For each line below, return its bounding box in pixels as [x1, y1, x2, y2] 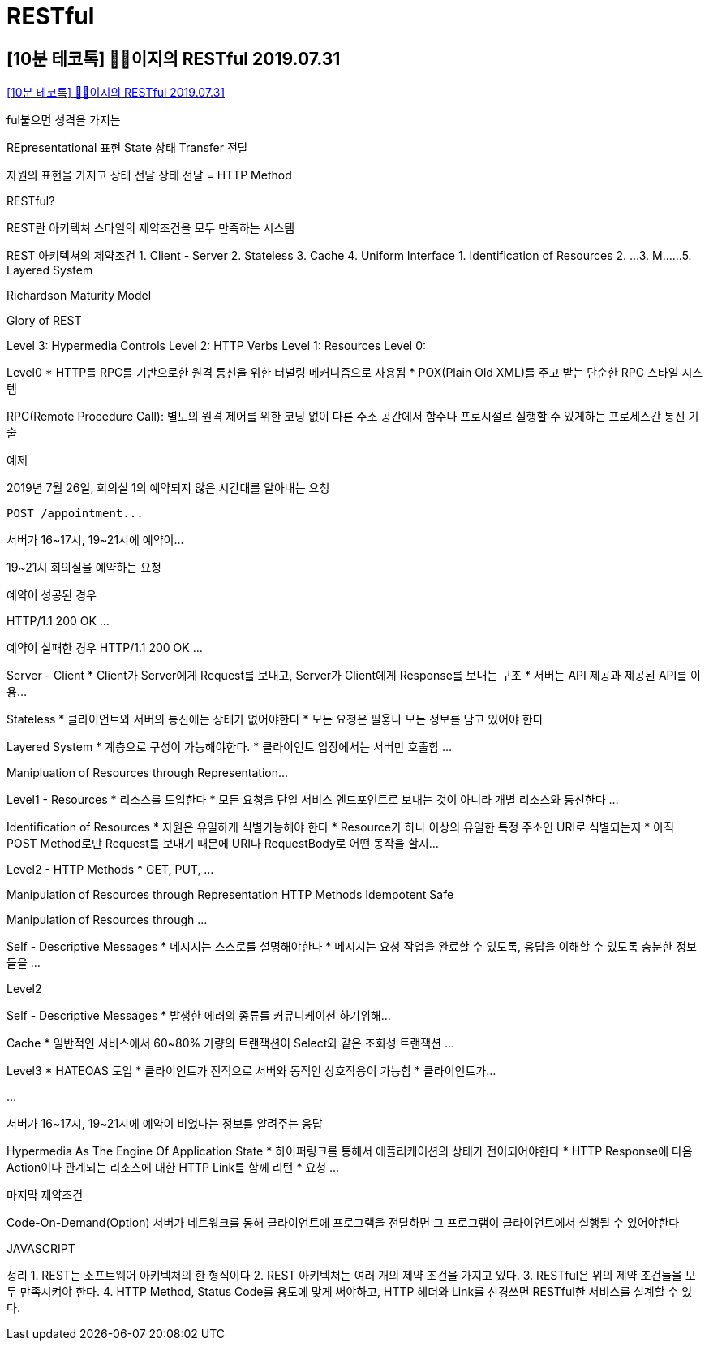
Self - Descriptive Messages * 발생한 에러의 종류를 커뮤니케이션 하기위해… [6, 1008, 391, 1023]
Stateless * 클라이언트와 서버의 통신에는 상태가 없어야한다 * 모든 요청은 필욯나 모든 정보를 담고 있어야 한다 [6, 712, 544, 727]
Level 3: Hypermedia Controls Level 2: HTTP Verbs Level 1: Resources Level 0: [6, 339, 427, 353]
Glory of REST [6, 313, 82, 328]
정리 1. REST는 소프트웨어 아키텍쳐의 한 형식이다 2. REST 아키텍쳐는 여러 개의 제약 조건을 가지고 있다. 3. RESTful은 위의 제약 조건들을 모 [6, 1268, 696, 1283]
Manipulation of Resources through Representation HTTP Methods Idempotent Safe [6, 887, 454, 902]
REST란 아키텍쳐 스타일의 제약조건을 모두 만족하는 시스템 [6, 221, 295, 235]
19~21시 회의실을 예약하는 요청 [6, 560, 161, 575]
